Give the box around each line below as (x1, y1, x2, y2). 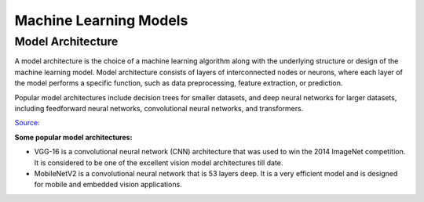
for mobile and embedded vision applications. (34, 180, 182, 189)
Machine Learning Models (14, 12, 188, 29)
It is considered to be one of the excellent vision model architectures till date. (34, 157, 283, 168)
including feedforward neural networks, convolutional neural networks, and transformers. (14, 103, 304, 113)
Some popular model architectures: (14, 132, 133, 142)
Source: (14, 118, 40, 128)
